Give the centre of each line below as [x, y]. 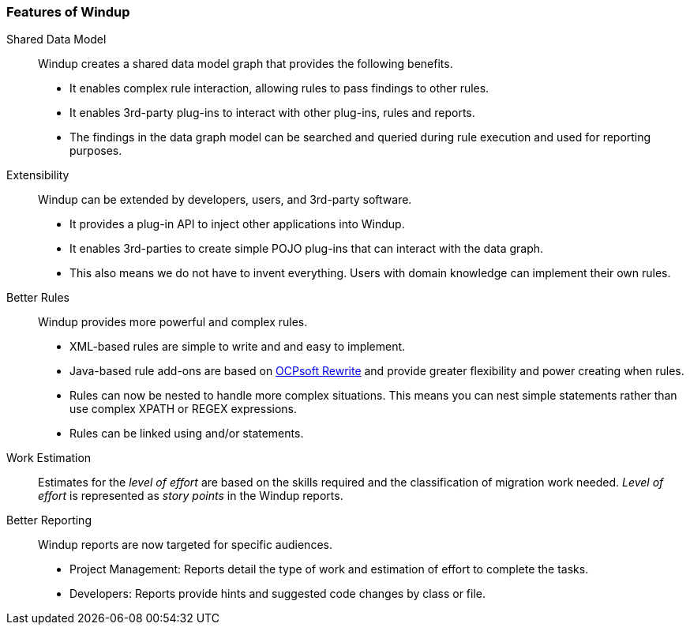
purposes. [96, 151]
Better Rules [38, 298]
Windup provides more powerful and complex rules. [173, 322]
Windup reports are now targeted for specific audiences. [185, 545]
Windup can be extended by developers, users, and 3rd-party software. [225, 200]
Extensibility [38, 175]
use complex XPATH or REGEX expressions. [184, 409]
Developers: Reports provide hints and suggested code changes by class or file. [277, 594]
